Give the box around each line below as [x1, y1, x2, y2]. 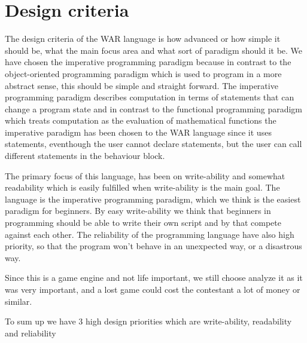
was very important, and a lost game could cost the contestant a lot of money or [5, 283, 300, 295]
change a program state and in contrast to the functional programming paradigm [5, 102, 303, 115]
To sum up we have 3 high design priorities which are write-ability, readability [5, 315, 292, 327]
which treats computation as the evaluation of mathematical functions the [5, 114, 276, 127]
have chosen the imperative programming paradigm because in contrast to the [5, 56, 291, 68]
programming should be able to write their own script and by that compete [5, 216, 281, 229]
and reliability [5, 326, 56, 339]
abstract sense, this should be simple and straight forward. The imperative [5, 79, 278, 91]
